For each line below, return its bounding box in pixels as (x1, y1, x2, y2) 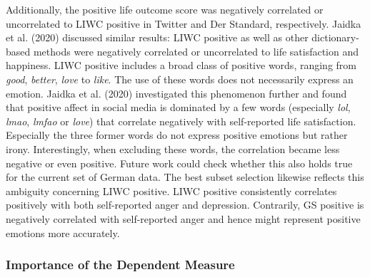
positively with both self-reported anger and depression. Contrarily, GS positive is (6, 197, 364, 212)
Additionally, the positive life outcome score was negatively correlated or (6, 2, 324, 16)
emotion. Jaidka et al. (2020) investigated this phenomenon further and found (6, 85, 347, 100)
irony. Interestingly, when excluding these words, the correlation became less (6, 141, 340, 156)
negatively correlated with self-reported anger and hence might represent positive (6, 211, 361, 226)
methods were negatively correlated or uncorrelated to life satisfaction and (33, 43, 359, 58)
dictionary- (311, 30, 359, 45)
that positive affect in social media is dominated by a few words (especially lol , (6, 100, 351, 115)
